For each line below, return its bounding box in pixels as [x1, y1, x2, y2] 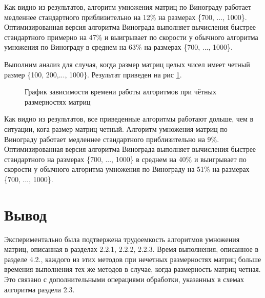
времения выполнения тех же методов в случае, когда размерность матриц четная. [4, 264, 261, 274]
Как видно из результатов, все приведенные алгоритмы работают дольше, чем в [4, 113, 254, 124]
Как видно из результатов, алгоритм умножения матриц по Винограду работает [4, 2, 252, 12]
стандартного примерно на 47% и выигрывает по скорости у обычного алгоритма [4, 31, 258, 42]
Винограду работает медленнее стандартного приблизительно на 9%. [4, 133, 219, 144]
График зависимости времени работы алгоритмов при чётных [25, 86, 216, 97]
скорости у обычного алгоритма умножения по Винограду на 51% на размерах [4, 164, 250, 174]
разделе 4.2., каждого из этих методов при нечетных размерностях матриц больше [4, 253, 261, 264]
